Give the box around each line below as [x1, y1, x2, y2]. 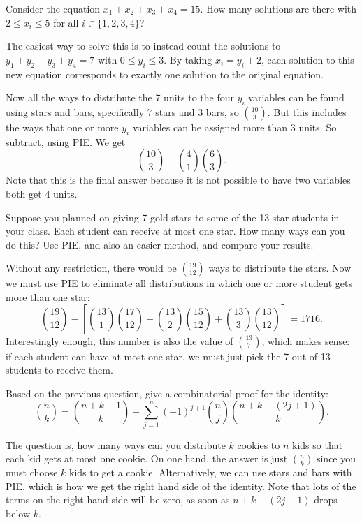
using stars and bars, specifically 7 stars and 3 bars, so [6, 104, 239, 119]
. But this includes [267, 104, 347, 119]
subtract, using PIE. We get [6, 134, 126, 149]
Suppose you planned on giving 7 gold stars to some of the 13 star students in [6, 209, 340, 224]
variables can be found [248, 90, 345, 105]
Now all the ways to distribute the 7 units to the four [6, 90, 234, 105]
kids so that [292, 437, 343, 452]
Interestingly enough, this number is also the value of [6, 333, 233, 348]
